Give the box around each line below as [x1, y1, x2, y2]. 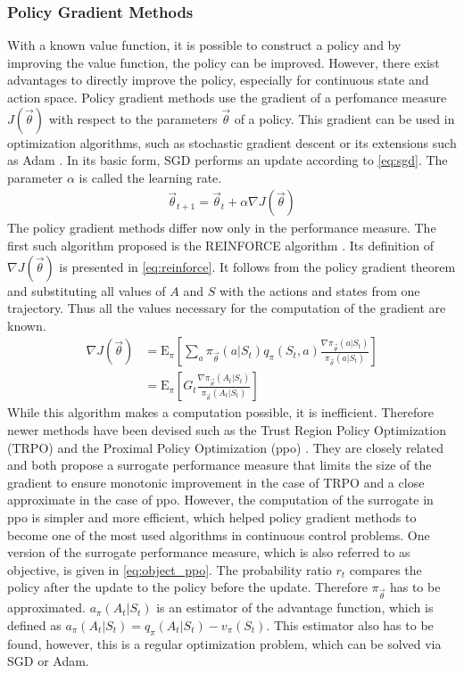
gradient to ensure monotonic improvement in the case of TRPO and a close [7, 472, 425, 491]
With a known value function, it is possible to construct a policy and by [7, 36, 402, 54]
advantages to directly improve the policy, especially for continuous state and [7, 70, 429, 89]
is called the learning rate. [79, 168, 222, 186]
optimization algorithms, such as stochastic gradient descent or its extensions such [7, 133, 457, 152]
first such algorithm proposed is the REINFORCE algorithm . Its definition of [7, 236, 434, 254]
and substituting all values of [7, 281, 166, 300]
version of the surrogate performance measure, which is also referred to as [7, 543, 410, 562]
